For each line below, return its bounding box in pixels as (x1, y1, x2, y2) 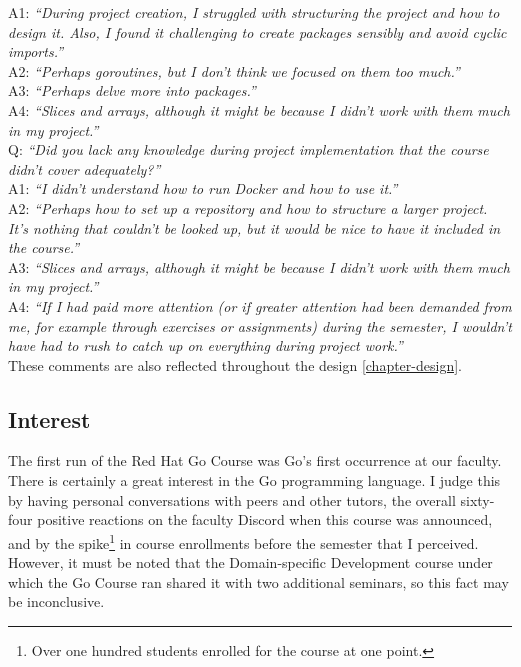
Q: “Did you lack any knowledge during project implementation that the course (8, 139, 489, 160)
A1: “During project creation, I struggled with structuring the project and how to (8, 2, 500, 22)
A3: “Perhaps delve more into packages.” (8, 80, 256, 101)
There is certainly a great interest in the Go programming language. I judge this (8, 470, 501, 491)
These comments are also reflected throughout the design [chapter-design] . (8, 354, 462, 375)
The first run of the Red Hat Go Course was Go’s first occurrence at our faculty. (8, 450, 502, 471)
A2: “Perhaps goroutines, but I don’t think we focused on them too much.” (8, 60, 460, 81)
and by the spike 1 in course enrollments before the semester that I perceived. (8, 529, 479, 553)
